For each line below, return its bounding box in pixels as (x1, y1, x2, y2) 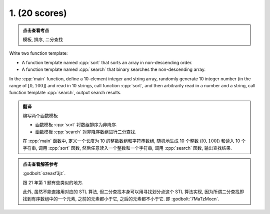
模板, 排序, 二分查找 (22, 36, 63, 42)
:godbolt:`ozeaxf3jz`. (22, 170, 66, 177)
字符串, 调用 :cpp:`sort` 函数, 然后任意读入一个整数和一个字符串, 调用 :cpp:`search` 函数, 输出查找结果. (22, 145, 232, 151)
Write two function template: (9, 50, 68, 56)
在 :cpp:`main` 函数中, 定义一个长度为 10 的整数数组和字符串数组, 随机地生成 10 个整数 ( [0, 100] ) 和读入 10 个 (22, 138, 246, 144)
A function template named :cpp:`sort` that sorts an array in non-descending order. (21, 59, 192, 65)
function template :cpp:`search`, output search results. (9, 90, 122, 96)
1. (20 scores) (9, 7, 67, 18)
